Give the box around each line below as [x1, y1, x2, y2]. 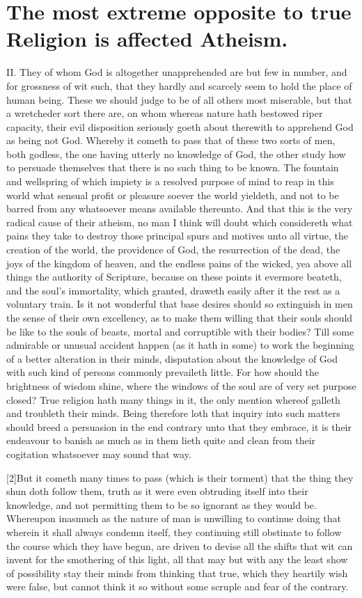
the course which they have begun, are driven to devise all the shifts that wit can [6, 538, 353, 553]
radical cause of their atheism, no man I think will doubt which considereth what [6, 214, 353, 229]
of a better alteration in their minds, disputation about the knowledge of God [6, 351, 338, 365]
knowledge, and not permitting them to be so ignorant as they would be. [6, 497, 317, 512]
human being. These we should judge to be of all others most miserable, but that [6, 92, 352, 107]
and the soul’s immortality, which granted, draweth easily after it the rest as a [6, 283, 340, 297]
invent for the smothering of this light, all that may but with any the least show [6, 552, 348, 567]
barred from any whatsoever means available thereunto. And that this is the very [6, 201, 353, 216]
